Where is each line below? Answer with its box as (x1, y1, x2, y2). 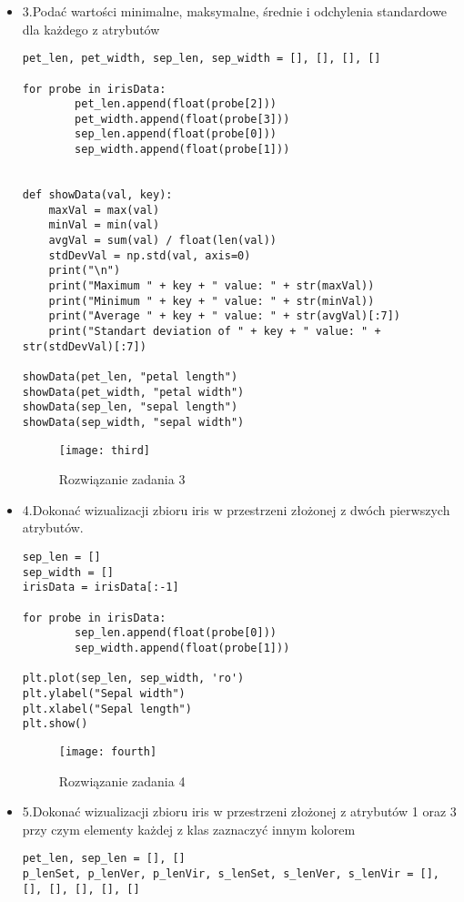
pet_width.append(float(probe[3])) (75, 112, 290, 126)
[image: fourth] (58, 745, 157, 758)
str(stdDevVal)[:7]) (22, 340, 146, 353)
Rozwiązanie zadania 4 (58, 771, 186, 790)
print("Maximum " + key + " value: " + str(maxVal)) (48, 279, 375, 293)
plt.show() (22, 717, 88, 731)
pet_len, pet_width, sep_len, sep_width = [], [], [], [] (22, 52, 381, 66)
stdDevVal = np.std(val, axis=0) (48, 248, 251, 262)
